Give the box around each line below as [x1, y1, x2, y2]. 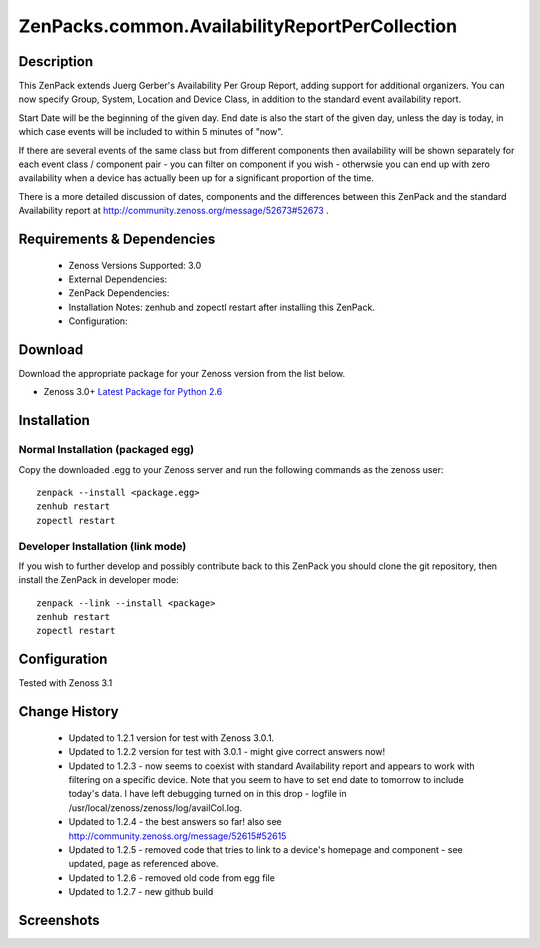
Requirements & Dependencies [18, 231, 216, 247]
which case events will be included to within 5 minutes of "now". [18, 126, 284, 138]
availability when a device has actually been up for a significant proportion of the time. [18, 172, 375, 184]
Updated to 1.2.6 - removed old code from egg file [68, 871, 275, 884]
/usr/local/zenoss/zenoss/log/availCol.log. [68, 801, 243, 814]
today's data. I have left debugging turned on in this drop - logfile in [68, 788, 347, 800]
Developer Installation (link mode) [18, 539, 187, 553]
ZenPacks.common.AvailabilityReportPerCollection [18, 15, 458, 37]
